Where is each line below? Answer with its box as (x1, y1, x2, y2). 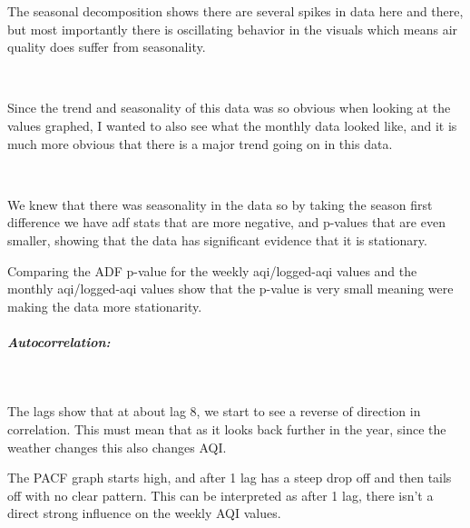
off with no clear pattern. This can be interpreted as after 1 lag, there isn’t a (7, 485, 434, 504)
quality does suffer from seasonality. (7, 37, 206, 56)
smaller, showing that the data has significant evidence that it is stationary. (7, 230, 427, 249)
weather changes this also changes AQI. (7, 437, 227, 456)
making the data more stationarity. (7, 296, 202, 315)
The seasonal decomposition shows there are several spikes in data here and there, (7, 2, 464, 20)
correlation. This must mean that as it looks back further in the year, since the (7, 420, 446, 439)
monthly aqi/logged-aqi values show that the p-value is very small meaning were (7, 279, 454, 298)
